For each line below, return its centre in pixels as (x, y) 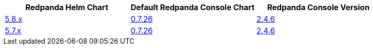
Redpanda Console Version (318, 7)
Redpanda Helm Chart (67, 7)
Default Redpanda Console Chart (193, 7)
